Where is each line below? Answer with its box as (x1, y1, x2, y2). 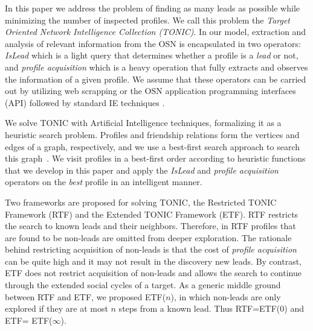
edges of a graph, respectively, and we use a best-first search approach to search (5, 140, 300, 153)
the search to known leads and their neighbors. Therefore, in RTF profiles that (5, 219, 296, 232)
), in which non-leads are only (170, 290, 281, 303)
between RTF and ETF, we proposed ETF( (5, 290, 166, 303)
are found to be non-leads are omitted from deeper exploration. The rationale (5, 231, 292, 244)
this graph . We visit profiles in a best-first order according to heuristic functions (5, 152, 306, 165)
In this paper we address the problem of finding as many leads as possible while (5, 2, 300, 14)
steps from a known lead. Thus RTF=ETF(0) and (118, 302, 304, 315)
